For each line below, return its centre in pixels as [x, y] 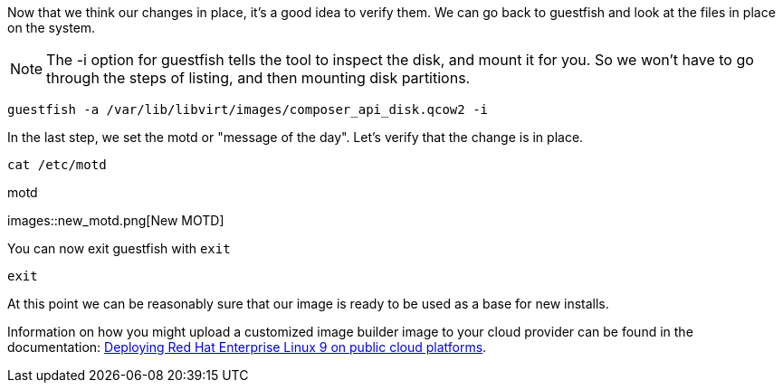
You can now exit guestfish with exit [119, 248]
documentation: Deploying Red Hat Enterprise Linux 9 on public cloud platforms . [247, 347]
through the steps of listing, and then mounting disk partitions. [258, 78]
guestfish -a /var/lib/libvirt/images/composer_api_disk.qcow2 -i [248, 109]
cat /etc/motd [57, 165]
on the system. [52, 28]
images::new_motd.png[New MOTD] [116, 220]
